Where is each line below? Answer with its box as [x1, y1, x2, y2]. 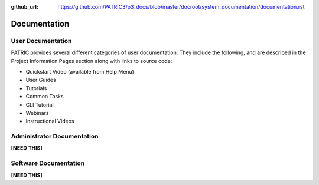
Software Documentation [11, 159, 85, 167]
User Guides [25, 77, 56, 84]
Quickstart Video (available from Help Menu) [25, 68, 134, 75]
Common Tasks [25, 93, 64, 100]
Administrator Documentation [11, 133, 99, 141]
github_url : [11, 4, 38, 10]
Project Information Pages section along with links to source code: [11, 57, 172, 64]
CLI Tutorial [25, 101, 54, 108]
